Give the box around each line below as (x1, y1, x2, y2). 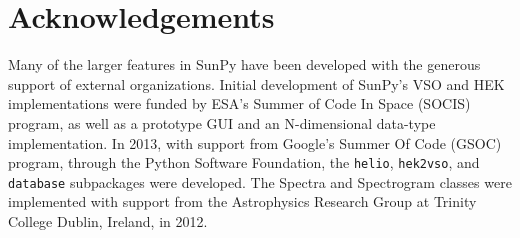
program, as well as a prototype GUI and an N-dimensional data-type (8, 112, 436, 133)
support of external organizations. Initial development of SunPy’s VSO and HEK (8, 73, 505, 94)
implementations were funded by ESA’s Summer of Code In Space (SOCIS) (8, 93, 471, 114)
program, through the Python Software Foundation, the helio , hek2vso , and (8, 152, 480, 173)
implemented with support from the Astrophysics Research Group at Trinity (8, 191, 477, 212)
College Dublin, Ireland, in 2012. (8, 211, 208, 231)
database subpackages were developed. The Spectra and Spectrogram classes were (8, 171, 512, 192)
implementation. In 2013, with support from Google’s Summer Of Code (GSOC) (8, 132, 502, 153)
